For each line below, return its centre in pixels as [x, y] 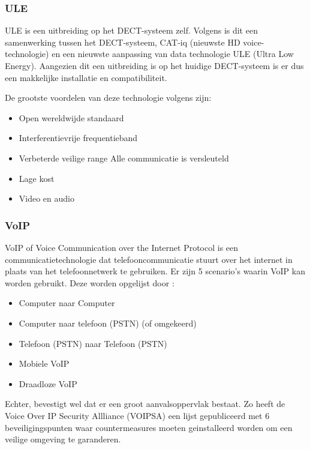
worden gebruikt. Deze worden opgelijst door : [90, 282]
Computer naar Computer [67, 303]
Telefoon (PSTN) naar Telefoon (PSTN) [93, 343]
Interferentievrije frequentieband [78, 138]
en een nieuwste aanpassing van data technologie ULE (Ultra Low [173, 54]
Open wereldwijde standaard [71, 117]
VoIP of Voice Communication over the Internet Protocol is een [122, 247]
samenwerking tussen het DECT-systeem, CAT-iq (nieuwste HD [123, 42]
